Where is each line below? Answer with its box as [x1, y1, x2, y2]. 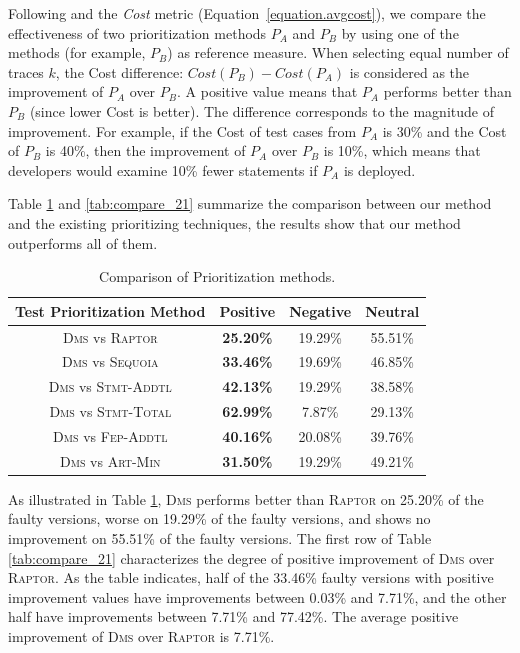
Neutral [365, 300, 420, 321]
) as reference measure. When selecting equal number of [167, 42, 509, 63]
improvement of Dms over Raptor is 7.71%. [8, 626, 275, 647]
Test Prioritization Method [15, 300, 206, 321]
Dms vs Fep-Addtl [53, 425, 168, 446]
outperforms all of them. [8, 232, 158, 253]
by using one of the [341, 22, 459, 43]
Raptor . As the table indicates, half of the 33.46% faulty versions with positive [8, 567, 494, 588]
